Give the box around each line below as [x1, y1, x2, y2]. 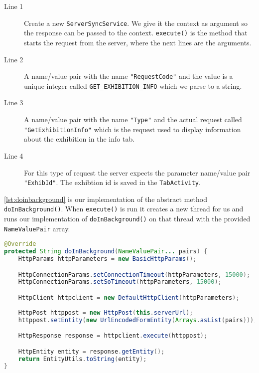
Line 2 [4, 54, 23, 64]
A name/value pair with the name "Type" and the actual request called [24, 114, 242, 124]
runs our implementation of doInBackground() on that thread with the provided [4, 213, 251, 223]
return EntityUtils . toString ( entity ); [18, 355, 147, 363]
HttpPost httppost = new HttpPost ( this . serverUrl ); [18, 309, 193, 316]
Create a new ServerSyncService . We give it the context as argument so [24, 17, 248, 28]
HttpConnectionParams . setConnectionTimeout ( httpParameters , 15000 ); [18, 271, 251, 278]
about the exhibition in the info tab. [24, 134, 135, 144]
